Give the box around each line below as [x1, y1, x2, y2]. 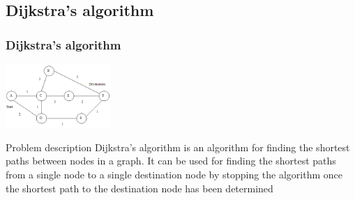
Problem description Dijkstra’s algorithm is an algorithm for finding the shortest [6, 139, 350, 154]
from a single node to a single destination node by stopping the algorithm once [6, 167, 343, 182]
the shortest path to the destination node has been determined [6, 180, 273, 195]
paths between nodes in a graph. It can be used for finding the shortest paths [6, 153, 336, 168]
